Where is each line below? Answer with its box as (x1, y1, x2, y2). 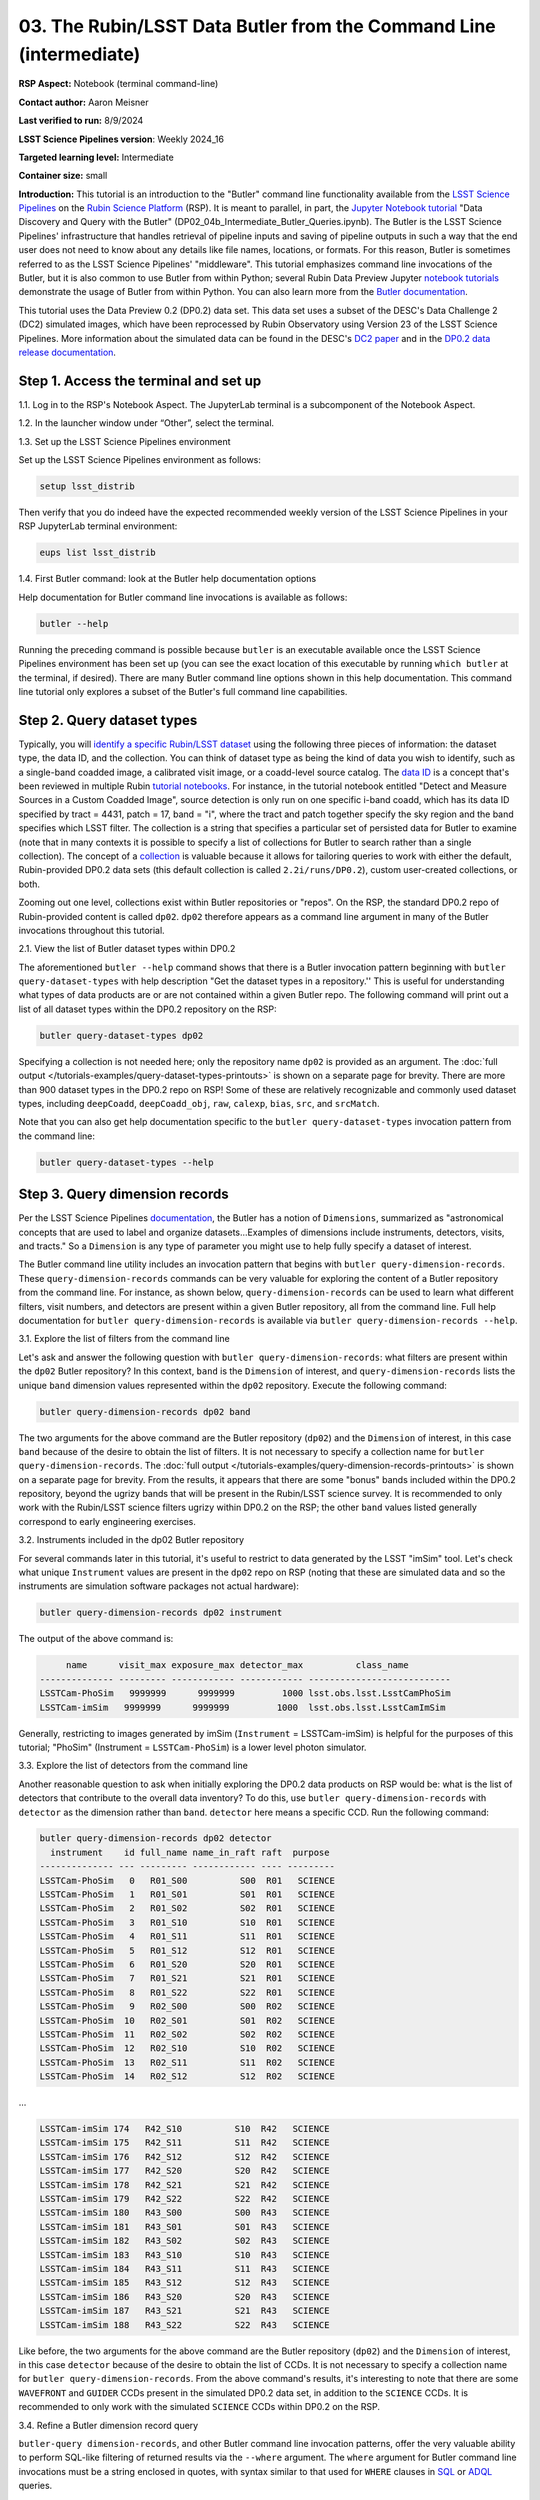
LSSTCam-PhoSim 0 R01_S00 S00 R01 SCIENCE (39, 1875, 335, 1886)
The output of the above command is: (18, 1633, 174, 1645)
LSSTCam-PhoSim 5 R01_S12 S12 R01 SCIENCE (39, 1945, 335, 1956)
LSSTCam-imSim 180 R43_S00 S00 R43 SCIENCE (39, 2207, 330, 2219)
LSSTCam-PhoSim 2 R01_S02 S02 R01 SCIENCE (39, 1903, 335, 1914)
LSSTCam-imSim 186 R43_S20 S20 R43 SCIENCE (39, 2291, 330, 2302)
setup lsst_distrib (39, 481, 135, 492)
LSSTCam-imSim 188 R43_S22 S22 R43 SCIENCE (39, 2319, 330, 2330)
